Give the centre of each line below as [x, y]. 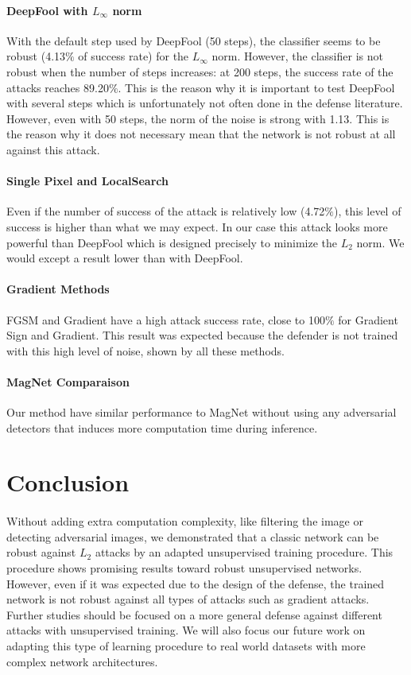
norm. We [380, 242]
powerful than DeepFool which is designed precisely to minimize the [172, 242]
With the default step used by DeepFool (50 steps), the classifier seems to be [194, 40]
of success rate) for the [134, 56]
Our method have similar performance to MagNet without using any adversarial [202, 412]
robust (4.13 [36, 56]
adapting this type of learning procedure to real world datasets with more [186, 646]
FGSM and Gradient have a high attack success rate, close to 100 [166, 319]
